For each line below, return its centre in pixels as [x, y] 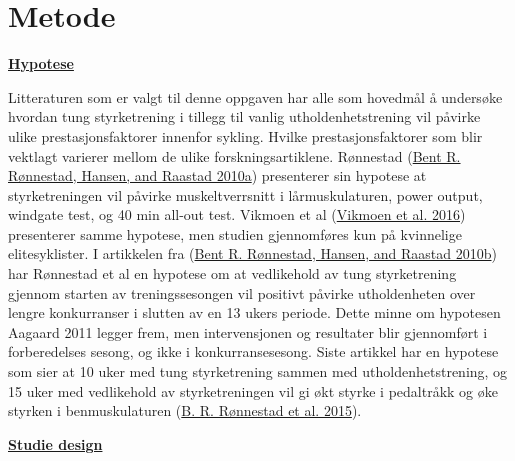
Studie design [55, 443]
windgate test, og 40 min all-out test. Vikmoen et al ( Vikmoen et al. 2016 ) [237, 214]
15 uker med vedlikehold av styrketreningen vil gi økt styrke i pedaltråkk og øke [253, 390]
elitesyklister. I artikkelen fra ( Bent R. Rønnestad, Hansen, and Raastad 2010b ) [252, 253]
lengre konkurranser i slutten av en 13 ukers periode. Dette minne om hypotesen [254, 312]
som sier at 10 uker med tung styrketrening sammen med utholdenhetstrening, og [258, 371]
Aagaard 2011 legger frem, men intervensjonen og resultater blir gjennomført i [248, 331]
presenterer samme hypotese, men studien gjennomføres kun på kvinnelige [235, 233]
